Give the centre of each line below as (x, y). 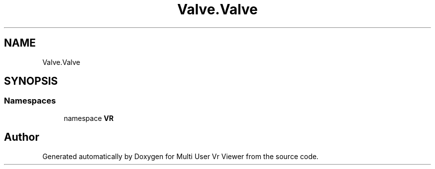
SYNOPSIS (31, 81)
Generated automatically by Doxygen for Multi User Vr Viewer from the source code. (181, 156)
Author (22, 137)
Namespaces (30, 101)
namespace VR (89, 118)
